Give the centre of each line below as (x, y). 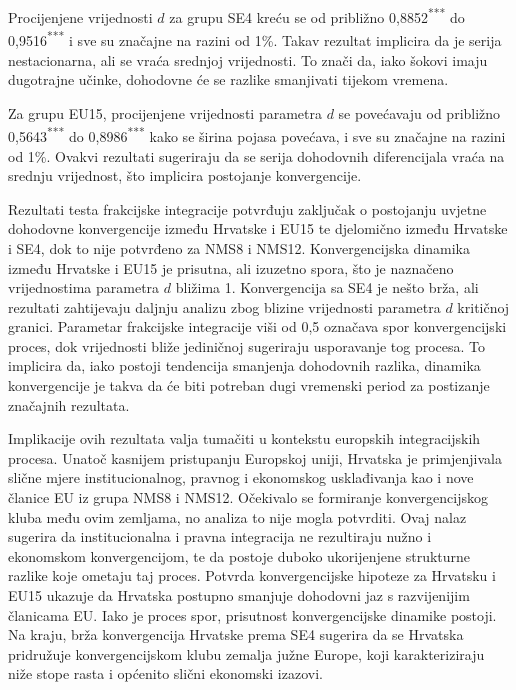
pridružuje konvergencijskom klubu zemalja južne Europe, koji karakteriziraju (246, 653)
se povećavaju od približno (419, 112)
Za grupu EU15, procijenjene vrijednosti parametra (165, 112)
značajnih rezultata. (69, 404)
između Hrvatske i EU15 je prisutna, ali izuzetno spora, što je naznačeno (231, 267)
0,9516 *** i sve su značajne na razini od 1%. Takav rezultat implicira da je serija (255, 38)
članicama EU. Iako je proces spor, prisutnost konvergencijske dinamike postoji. (252, 614)
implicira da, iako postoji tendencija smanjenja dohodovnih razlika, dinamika (244, 365)
